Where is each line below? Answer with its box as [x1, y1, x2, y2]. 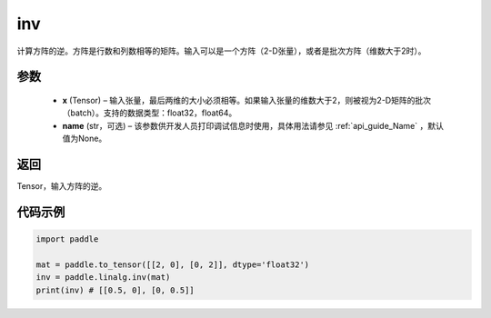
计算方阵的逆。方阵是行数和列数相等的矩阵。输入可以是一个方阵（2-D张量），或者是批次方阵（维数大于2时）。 [16, 45, 426, 56]
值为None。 [62, 133, 107, 144]
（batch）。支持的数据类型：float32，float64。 [62, 107, 237, 118]
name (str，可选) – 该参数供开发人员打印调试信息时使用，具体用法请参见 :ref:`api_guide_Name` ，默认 [62, 120, 445, 131]
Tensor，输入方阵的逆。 [16, 181, 107, 192]
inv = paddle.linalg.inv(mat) [35, 273, 171, 283]
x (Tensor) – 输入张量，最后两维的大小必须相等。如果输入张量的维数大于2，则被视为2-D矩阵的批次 [62, 94, 432, 105]
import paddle [35, 234, 99, 244]
